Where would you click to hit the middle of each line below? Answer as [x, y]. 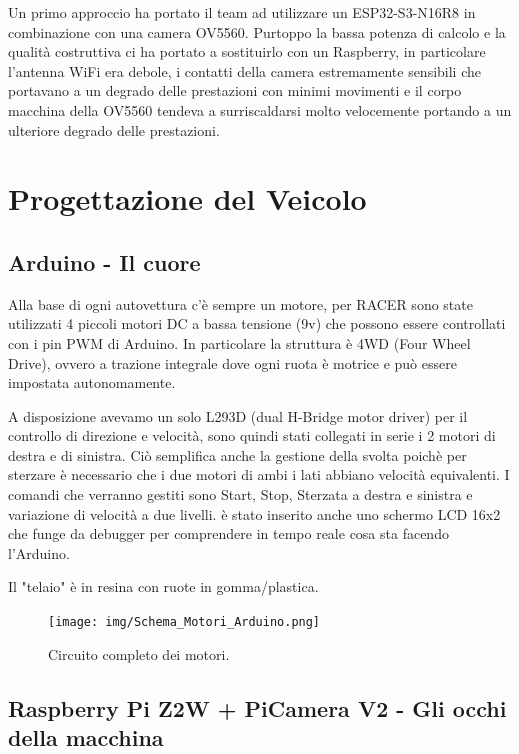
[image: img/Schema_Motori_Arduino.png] [184, 622]
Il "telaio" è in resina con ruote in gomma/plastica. [163, 586]
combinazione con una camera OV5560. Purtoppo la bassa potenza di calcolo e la [257, 31]
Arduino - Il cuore [104, 261]
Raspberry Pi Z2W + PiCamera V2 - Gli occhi [257, 707]
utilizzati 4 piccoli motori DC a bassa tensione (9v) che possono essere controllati [257, 323]
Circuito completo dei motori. [139, 653]
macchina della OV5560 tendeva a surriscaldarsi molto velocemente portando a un [260, 109]
